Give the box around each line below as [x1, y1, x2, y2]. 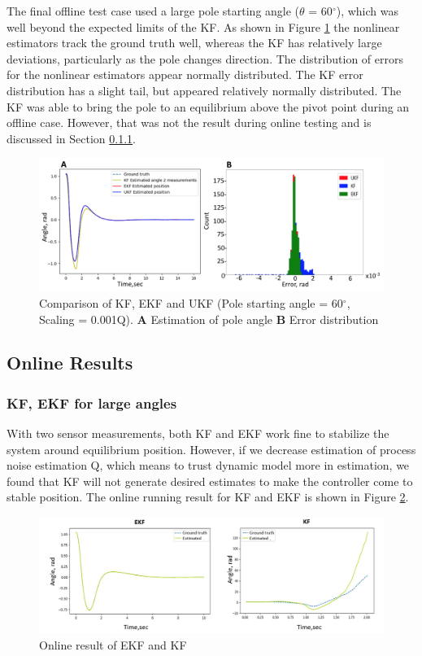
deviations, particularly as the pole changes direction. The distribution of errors [7, 50, 403, 67]
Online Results [7, 350, 133, 375]
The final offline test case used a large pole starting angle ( [7, 2, 300, 19]
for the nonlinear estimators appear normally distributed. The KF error [7, 66, 363, 83]
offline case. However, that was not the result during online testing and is [7, 114, 372, 131]
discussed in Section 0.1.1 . [7, 129, 136, 147]
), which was [336, 2, 398, 19]
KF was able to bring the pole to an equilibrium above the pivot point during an [7, 98, 410, 115]
